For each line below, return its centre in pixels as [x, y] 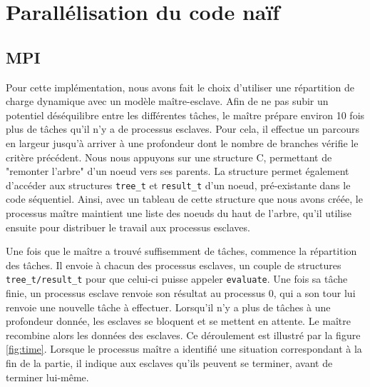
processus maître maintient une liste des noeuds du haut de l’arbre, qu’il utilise [179, 212]
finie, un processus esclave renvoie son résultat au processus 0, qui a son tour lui [181, 293]
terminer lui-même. [47, 377]
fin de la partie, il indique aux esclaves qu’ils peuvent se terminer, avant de [169, 362]
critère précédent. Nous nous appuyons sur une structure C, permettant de [169, 157]
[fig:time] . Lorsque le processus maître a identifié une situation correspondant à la [184, 349]
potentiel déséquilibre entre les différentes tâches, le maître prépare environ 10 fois [185, 115]
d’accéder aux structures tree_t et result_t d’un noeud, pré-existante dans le [178, 185]
